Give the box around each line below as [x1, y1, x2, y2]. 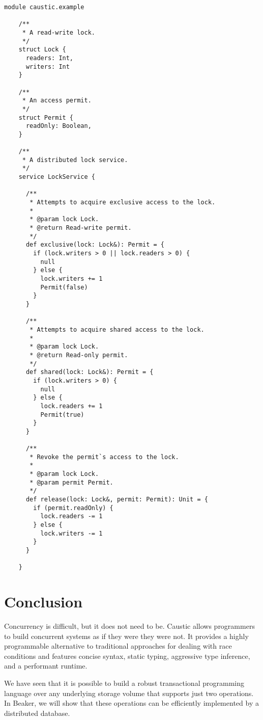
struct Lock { [18, 46, 66, 54]
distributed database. [4, 707, 70, 718]
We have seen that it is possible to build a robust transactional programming [4, 678, 244, 688]
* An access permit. [22, 97, 92, 104]
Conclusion [4, 591, 83, 612]
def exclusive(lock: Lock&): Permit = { [25, 241, 164, 249]
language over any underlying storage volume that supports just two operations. [4, 687, 254, 698]
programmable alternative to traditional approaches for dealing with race [4, 641, 232, 651]
